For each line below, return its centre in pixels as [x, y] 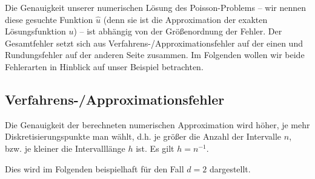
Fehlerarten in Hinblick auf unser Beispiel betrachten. [104, 66]
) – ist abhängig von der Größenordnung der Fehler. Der [178, 31]
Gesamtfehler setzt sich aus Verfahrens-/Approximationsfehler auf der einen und [154, 43]
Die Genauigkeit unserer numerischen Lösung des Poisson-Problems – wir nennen [156, 7]
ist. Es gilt [155, 148]
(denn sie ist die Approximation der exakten [185, 19]
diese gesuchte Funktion [49, 19]
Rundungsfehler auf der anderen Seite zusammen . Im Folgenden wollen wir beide [155, 55]
